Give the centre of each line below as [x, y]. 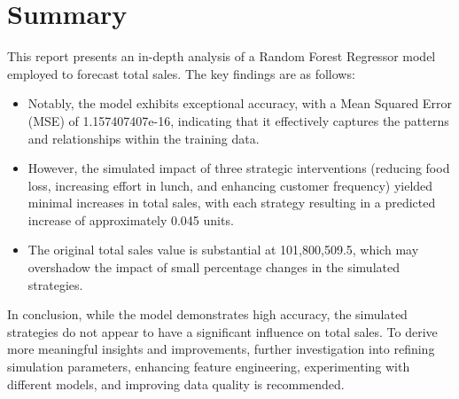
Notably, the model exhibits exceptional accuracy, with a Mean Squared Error [240, 103]
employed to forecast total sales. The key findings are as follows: [181, 73]
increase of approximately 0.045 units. [131, 219]
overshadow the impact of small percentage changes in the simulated [214, 267]
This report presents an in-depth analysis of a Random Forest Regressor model [222, 56]
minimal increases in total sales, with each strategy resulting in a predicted [232, 203]
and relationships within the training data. [144, 138]
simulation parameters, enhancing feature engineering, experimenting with [209, 367]
